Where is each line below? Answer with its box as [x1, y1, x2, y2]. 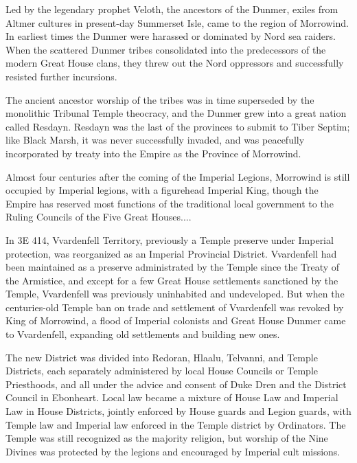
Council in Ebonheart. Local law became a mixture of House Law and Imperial [5, 390, 338, 405]
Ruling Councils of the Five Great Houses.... [5, 210, 192, 224]
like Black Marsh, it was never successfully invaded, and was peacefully [5, 133, 305, 147]
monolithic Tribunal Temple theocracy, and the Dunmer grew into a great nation [5, 106, 347, 120]
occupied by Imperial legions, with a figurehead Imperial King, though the [5, 183, 319, 197]
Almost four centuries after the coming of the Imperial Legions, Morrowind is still [5, 169, 350, 183]
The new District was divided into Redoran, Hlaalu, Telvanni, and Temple [5, 350, 318, 364]
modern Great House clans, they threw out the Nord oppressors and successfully [5, 56, 344, 70]
